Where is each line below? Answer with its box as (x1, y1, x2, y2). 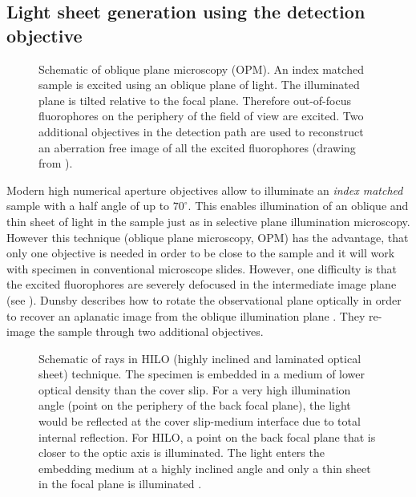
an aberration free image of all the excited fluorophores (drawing (38, 139, 356, 156)
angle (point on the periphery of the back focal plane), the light (38, 397, 351, 414)
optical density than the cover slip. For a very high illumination (38, 381, 351, 398)
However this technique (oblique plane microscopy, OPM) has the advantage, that (6, 228, 409, 245)
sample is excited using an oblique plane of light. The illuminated (38, 76, 360, 93)
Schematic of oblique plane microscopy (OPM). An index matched (38, 60, 364, 77)
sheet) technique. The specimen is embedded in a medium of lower (38, 366, 365, 382)
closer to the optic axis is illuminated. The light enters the (38, 444, 325, 461)
